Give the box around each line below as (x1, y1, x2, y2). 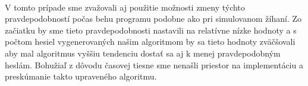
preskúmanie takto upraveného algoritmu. (5, 70, 157, 82)
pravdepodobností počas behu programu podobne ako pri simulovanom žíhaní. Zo (5, 12, 302, 25)
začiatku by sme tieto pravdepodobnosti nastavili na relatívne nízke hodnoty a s (5, 24, 297, 36)
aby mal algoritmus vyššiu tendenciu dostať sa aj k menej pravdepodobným (5, 47, 281, 59)
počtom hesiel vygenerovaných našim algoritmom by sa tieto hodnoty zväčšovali (5, 35, 296, 48)
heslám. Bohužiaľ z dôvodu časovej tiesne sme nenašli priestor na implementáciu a (5, 58, 303, 71)
